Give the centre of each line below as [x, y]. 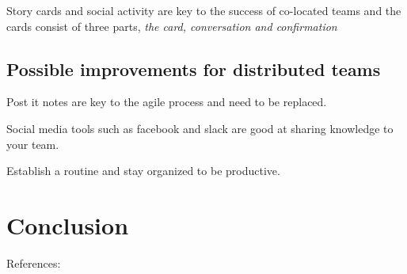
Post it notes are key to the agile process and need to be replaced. [167, 102]
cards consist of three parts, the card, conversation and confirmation [172, 26]
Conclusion [68, 225]
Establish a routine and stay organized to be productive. [143, 171]
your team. [33, 144]
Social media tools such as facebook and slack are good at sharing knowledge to [200, 128]
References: [34, 263]
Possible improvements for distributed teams [194, 68]
